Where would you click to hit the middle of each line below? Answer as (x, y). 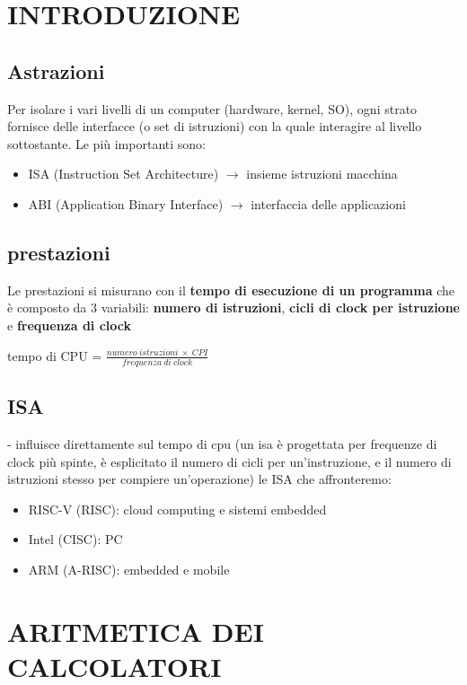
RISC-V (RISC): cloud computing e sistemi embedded (177, 509)
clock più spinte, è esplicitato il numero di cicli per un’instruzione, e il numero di (229, 461)
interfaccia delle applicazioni (328, 203)
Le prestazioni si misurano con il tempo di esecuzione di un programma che (231, 290)
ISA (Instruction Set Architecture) (123, 174)
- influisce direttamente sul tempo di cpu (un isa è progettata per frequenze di (222, 444)
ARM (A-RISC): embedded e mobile (129, 570)
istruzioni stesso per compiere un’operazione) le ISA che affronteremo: (199, 479)
